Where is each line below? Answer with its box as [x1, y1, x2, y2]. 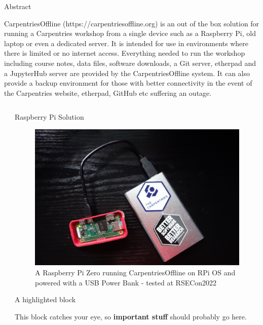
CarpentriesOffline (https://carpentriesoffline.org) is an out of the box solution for [4, 18, 259, 28]
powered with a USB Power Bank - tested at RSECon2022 [35, 277, 217, 287]
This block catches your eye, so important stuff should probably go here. [15, 311, 247, 321]
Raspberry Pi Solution [15, 112, 84, 122]
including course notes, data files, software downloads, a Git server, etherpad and [4, 57, 256, 68]
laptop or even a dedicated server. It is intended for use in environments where [4, 38, 248, 48]
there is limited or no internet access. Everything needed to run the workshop [4, 48, 245, 58]
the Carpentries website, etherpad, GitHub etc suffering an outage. [4, 87, 212, 98]
